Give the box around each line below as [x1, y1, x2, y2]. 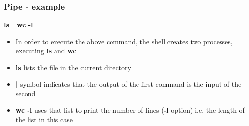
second [15, 88, 36, 99]
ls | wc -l [4, 20, 33, 30]
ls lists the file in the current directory [15, 62, 131, 72]
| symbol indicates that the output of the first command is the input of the [15, 78, 242, 89]
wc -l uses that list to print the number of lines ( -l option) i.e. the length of [15, 104, 245, 115]
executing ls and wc [15, 46, 77, 56]
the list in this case [15, 114, 73, 125]
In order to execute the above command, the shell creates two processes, [15, 36, 233, 46]
